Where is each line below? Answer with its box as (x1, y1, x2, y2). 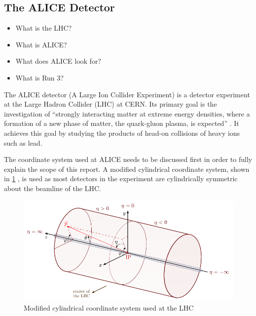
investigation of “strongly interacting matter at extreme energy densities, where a (4, 108, 250, 118)
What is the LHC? (15, 23, 72, 33)
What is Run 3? (15, 72, 64, 82)
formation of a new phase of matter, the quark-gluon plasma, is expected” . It (4, 118, 239, 128)
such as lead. (4, 137, 42, 148)
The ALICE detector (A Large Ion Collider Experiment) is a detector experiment (4, 89, 250, 99)
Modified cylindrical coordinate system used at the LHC (24, 302, 194, 313)
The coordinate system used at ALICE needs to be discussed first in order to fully (4, 154, 253, 164)
